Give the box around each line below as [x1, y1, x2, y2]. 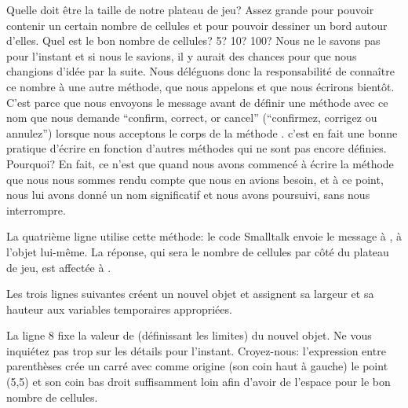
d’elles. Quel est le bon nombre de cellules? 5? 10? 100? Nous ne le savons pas [6, 32, 381, 49]
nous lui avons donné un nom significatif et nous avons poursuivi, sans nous [6, 186, 370, 203]
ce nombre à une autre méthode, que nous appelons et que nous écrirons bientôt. [6, 78, 395, 94]
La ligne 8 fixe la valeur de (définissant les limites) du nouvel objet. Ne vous [6, 327, 372, 344]
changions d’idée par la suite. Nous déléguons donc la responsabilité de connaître [6, 63, 395, 79]
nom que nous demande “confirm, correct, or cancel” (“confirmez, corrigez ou [6, 109, 377, 126]
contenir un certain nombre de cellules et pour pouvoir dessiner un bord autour [6, 17, 388, 33]
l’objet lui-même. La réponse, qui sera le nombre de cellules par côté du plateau [6, 243, 389, 259]
